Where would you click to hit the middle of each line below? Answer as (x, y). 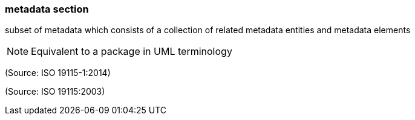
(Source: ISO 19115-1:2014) (58, 73)
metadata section (47, 9)
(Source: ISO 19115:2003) (55, 92)
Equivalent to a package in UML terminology (132, 52)
